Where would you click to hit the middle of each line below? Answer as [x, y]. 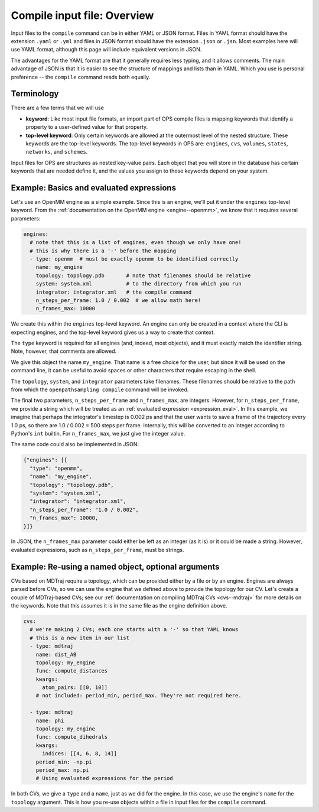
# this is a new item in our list [80, 638]
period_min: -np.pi [64, 762]
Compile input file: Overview [82, 15]
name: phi [50, 720]
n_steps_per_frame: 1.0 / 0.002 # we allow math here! [118, 300]
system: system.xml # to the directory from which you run [139, 284]
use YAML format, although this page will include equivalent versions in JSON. [106, 50]
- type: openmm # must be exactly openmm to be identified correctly [134, 259]
